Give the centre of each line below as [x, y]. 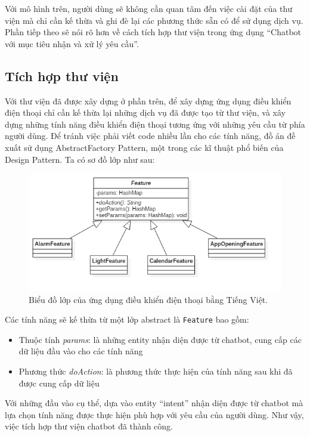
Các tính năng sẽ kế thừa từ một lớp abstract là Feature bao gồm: [127, 319]
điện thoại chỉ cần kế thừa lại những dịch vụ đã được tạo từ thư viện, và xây [145, 112]
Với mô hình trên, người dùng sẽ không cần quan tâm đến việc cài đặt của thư [148, 8]
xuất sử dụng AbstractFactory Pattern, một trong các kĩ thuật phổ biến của [144, 147]
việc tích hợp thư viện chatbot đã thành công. [89, 426]
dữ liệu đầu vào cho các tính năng [81, 351]
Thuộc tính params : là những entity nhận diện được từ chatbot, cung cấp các [160, 339]
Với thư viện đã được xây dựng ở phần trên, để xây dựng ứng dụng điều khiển [148, 101]
